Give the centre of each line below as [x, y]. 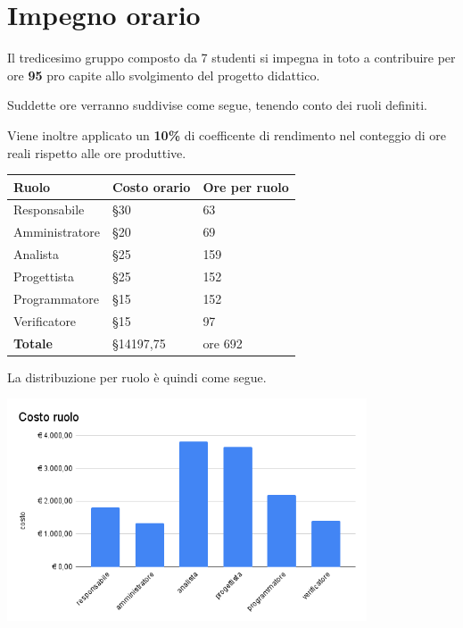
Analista [37, 254]
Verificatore [45, 320]
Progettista [44, 276]
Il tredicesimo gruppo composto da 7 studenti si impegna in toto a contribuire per [231, 58]
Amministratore [57, 232]
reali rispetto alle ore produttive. [97, 152]
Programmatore [56, 298]
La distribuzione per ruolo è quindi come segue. [137, 377]
